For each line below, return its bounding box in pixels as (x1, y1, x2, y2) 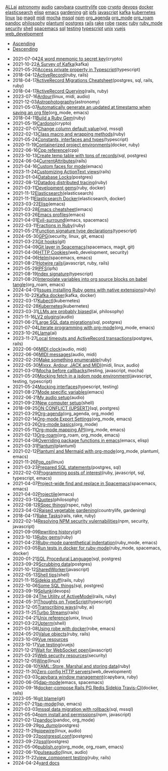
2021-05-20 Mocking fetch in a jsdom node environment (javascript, (12, 373, 152, 379)
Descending (12, 46, 38, 52)
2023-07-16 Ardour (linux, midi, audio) (12, 94, 90, 99)
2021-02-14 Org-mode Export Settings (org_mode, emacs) (12, 416, 132, 422)
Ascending (12, 40, 35, 47)
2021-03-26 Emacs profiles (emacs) (12, 211, 86, 218)
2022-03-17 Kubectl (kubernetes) (12, 297, 80, 304)
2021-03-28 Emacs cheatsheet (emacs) (12, 206, 93, 212)
